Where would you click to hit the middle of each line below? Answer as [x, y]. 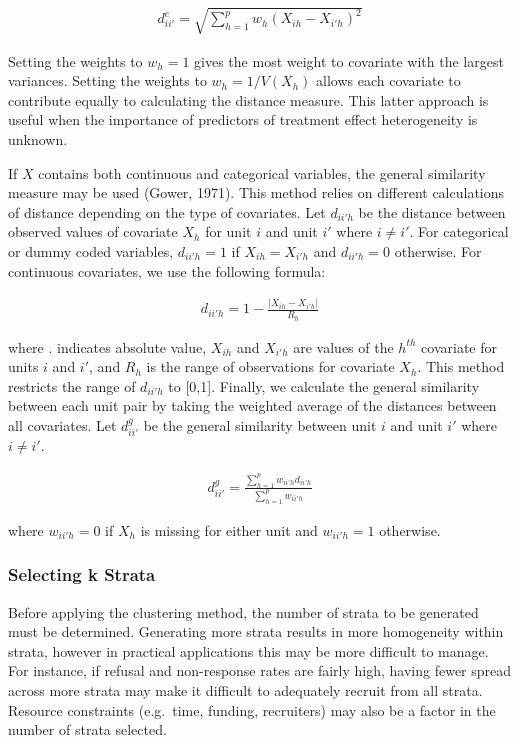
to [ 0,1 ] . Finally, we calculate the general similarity [324, 385]
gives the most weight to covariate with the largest [349, 60]
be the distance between [432, 211]
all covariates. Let [62, 425]
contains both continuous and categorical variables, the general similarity [262, 172]
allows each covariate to [388, 80]
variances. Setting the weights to [107, 80]
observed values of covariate [93, 231]
